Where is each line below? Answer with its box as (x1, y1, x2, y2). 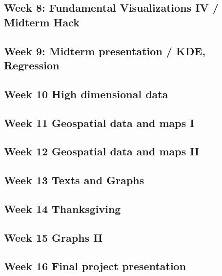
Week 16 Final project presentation (4, 258, 186, 274)
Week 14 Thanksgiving (4, 201, 121, 216)
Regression (4, 57, 60, 72)
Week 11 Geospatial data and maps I (4, 115, 195, 130)
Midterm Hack (4, 14, 80, 29)
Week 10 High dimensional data (4, 86, 168, 101)
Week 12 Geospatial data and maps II (4, 144, 200, 159)
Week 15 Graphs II (4, 230, 103, 245)
